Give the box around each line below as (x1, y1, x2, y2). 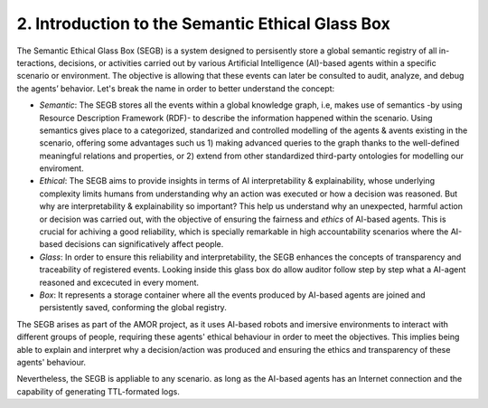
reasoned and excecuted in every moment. (39, 277, 199, 288)
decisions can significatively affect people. (64, 239, 224, 250)
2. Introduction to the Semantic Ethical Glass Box (16, 14, 390, 33)
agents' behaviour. (16, 356, 86, 367)
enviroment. (39, 163, 85, 174)
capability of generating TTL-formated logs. (16, 385, 180, 397)
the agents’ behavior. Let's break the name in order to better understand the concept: (16, 82, 335, 94)
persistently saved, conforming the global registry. (39, 302, 228, 313)
